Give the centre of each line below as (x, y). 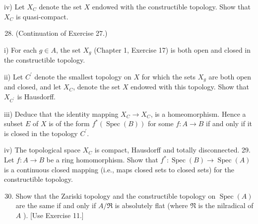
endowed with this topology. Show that (190, 87)
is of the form (69, 123)
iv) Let (14, 6)
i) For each (20, 49)
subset (14, 123)
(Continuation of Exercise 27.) (62, 33)
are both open (230, 76)
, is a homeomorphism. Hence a (198, 113)
